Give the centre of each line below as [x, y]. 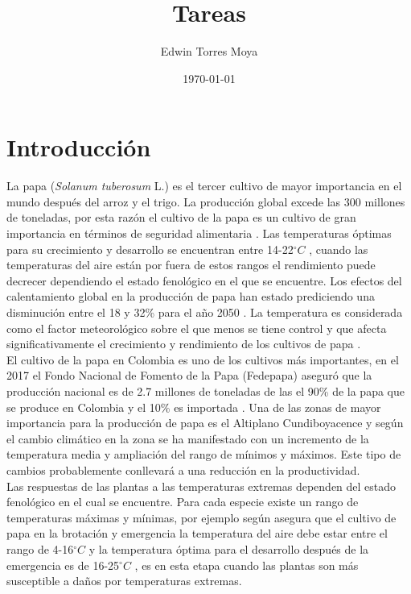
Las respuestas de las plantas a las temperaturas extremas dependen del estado [201, 486]
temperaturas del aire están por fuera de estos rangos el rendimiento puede [191, 265]
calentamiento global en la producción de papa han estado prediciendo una [191, 296]
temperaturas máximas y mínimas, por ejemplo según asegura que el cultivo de [201, 517]
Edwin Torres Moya [209, 51]
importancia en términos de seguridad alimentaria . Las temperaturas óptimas [199, 233]
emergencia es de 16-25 [63, 565]
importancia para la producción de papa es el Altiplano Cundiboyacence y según [205, 423]
